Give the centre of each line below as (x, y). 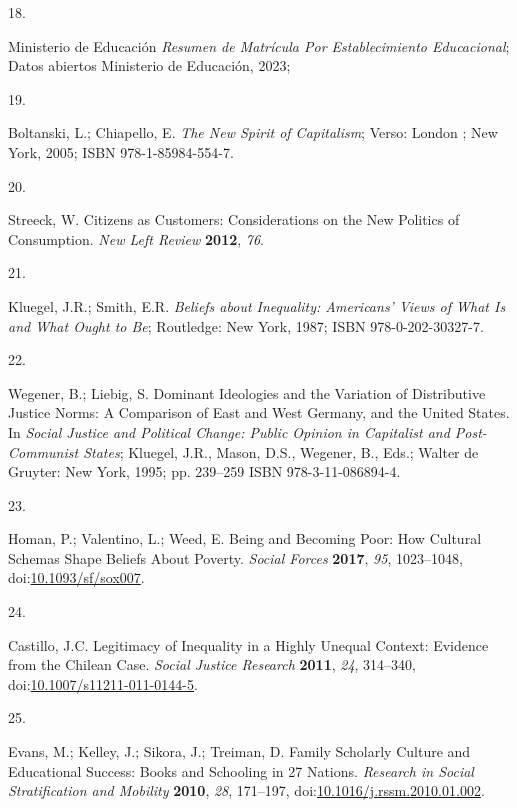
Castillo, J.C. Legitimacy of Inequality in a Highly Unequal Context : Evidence (248, 644)
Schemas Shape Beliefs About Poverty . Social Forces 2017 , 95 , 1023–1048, (235, 557)
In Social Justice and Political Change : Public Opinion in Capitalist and (229, 431)
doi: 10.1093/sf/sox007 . (76, 577)
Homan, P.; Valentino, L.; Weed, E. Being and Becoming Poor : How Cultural (245, 538)
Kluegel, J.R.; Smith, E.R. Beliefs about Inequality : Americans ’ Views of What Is (257, 305)
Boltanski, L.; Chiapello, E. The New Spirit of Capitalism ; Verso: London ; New (253, 132)
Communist (43, 451)
